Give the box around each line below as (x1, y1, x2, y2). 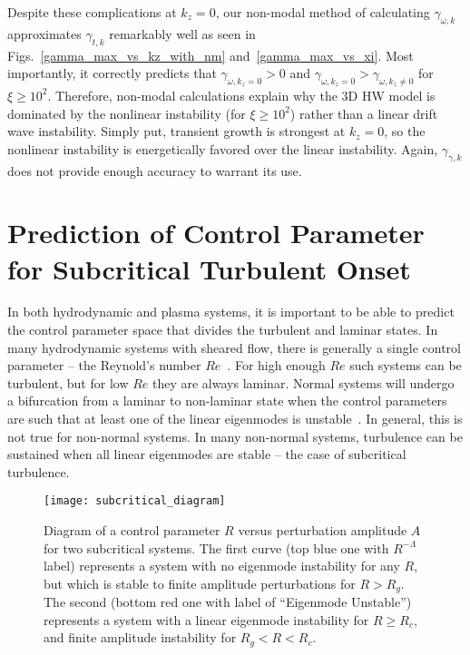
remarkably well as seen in (109, 24, 256, 43)
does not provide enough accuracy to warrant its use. (7, 161, 302, 180)
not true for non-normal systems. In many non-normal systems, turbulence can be (7, 426, 463, 445)
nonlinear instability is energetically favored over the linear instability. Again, (7, 139, 438, 158)
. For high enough (227, 356, 326, 375)
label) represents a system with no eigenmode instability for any (44, 556, 400, 575)
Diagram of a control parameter (44, 521, 220, 540)
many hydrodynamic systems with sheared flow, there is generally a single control (7, 337, 461, 357)
